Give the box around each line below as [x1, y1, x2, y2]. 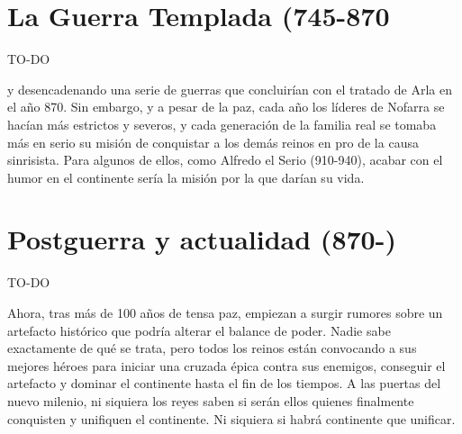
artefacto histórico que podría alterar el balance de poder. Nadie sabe [7, 321, 391, 339]
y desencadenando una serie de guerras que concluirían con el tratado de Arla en [7, 79, 452, 98]
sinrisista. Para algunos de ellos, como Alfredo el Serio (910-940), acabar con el [7, 150, 443, 169]
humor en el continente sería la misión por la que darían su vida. [7, 167, 365, 186]
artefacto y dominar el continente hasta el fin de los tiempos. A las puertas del [7, 374, 441, 393]
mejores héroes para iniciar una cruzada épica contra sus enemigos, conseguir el [7, 356, 446, 375]
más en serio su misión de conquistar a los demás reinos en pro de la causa [7, 132, 419, 151]
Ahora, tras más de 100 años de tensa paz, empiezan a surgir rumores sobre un [7, 303, 443, 321]
